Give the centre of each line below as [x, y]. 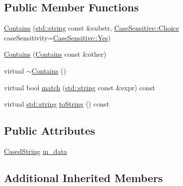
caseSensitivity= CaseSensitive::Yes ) [58, 37]
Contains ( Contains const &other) [55, 54]
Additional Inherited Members [83, 177]
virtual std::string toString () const [57, 104]
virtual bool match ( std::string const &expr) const [80, 87]
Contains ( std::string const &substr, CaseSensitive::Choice [91, 28]
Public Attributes [50, 130]
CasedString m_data [36, 151]
